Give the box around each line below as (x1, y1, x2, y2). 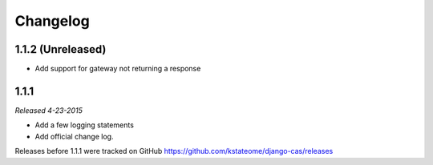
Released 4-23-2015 (14, 105, 83, 115)
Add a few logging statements (34, 120, 134, 130)
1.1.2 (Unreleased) (14, 42, 107, 56)
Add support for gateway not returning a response (34, 64, 201, 74)
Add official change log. (34, 131, 114, 141)
